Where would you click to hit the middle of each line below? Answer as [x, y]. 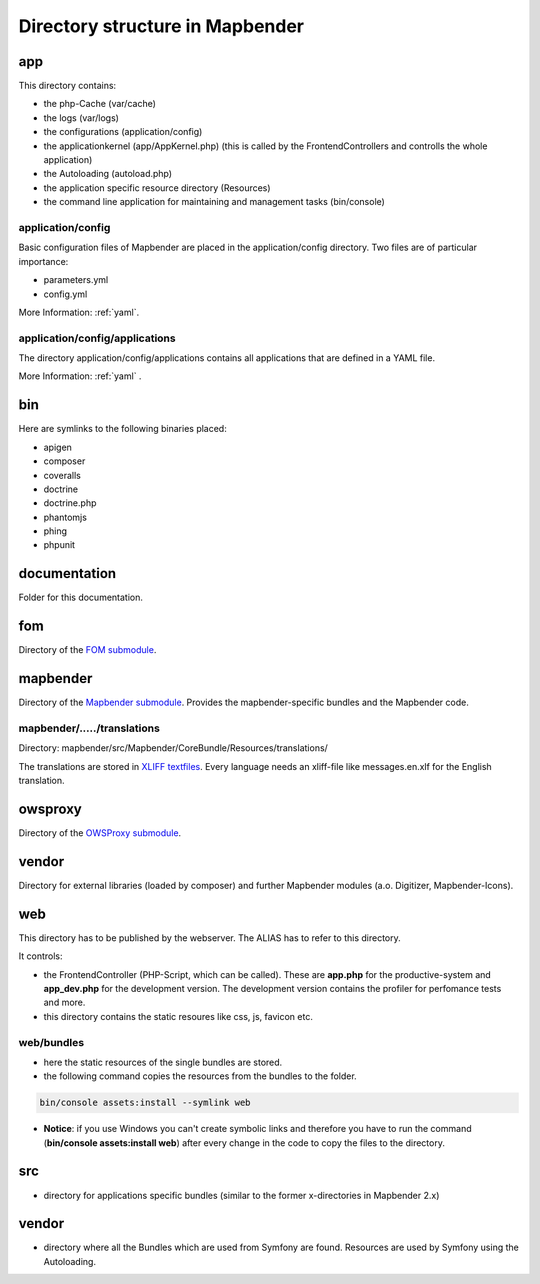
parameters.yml [76, 280]
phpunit [59, 545]
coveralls [62, 475]
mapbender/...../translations [89, 728]
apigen [57, 447]
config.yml [65, 294]
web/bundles [51, 1042]
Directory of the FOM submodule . [87, 650]
